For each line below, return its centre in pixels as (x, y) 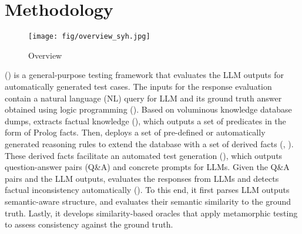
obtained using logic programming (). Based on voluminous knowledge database (148, 109)
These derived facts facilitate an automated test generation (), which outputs (144, 155)
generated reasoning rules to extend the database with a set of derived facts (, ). (149, 143)
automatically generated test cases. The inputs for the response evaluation (138, 86)
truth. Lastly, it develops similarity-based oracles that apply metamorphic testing (151, 213)
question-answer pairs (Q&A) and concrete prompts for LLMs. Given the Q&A (147, 167)
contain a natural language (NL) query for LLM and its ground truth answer (143, 98)
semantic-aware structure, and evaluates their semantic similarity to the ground (148, 201)
